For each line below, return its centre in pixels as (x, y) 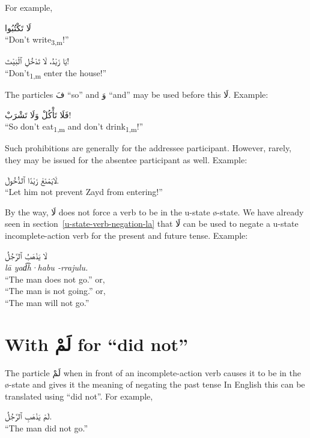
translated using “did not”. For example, (79, 396)
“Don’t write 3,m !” (37, 40)
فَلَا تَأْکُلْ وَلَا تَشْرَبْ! (38, 114)
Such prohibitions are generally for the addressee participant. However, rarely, (148, 148)
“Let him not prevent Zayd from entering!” (84, 192)
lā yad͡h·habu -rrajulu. (47, 267)
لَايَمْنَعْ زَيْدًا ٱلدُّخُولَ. (32, 180)
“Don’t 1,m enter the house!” (56, 73)
